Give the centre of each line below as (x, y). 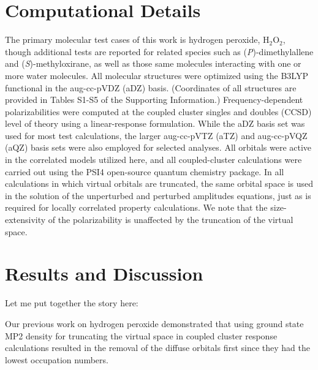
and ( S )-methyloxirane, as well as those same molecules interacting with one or (153, 63)
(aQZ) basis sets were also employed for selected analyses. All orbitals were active (158, 147)
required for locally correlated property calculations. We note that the (136, 207)
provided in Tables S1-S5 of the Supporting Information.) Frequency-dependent (154, 100)
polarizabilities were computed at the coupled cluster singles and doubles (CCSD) (158, 111)
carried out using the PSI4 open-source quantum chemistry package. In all (145, 171)
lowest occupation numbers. (57, 359)
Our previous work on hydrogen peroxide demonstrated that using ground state (154, 323)
